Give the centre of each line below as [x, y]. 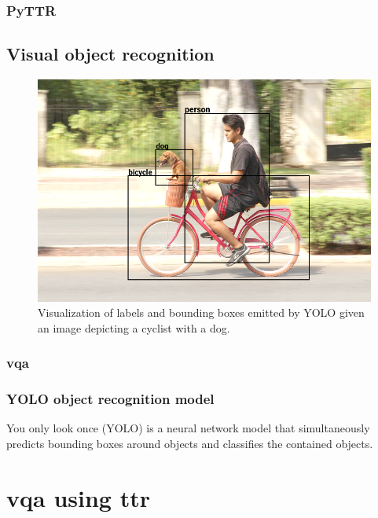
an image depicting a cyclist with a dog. [134, 327]
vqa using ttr [78, 497]
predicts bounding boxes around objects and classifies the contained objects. [190, 443]
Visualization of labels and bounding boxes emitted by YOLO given [201, 312]
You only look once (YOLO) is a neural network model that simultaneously [188, 428]
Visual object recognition [110, 54]
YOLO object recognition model [110, 399]
